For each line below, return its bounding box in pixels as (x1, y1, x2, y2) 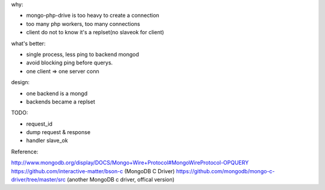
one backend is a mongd (26, 90, 88, 97)
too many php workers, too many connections (26, 20, 141, 27)
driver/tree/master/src (11, 176, 66, 183)
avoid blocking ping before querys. (26, 59, 113, 66)
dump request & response (26, 129, 91, 136)
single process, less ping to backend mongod (26, 51, 140, 58)
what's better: (11, 40, 46, 47)
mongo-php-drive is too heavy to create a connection (26, 12, 159, 19)
